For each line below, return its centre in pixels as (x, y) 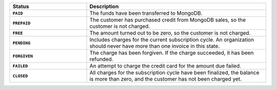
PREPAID (22, 23)
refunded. (101, 59)
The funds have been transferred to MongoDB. (146, 13)
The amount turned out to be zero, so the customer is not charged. (170, 33)
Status (21, 6)
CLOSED (20, 76)
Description (104, 6)
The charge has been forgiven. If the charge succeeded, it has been (172, 53)
